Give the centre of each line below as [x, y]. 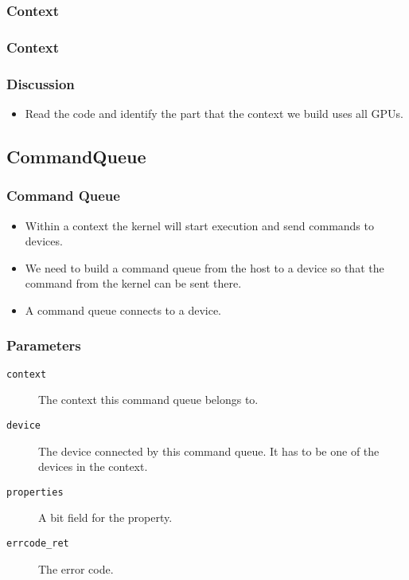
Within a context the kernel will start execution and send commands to [199, 225]
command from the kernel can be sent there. [133, 283]
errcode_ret [38, 544]
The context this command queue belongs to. [148, 400]
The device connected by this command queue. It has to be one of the [209, 451]
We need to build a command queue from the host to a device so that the [204, 267]
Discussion [41, 83]
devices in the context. [93, 466]
